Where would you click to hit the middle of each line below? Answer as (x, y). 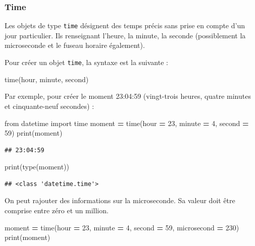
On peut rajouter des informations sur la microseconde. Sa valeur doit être (120, 200)
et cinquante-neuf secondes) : (49, 106)
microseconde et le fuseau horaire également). (75, 45)
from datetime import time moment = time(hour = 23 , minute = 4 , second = (127, 123)
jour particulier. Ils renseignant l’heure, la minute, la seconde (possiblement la (125, 35)
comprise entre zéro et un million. (57, 210)
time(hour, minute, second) (47, 79)
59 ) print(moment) (34, 133)
